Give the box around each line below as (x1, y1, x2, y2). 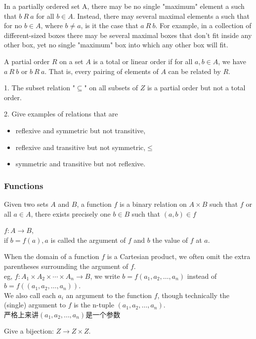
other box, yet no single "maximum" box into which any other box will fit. (4, 39, 228, 50)
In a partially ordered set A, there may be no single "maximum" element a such (4, 1, 245, 11)
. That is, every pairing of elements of (44, 66, 159, 76)
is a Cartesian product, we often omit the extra (107, 251, 251, 262)
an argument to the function (66, 290, 152, 300)
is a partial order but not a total (147, 82, 246, 93)
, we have (218, 56, 247, 66)
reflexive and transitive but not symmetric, (15, 142, 146, 152)
